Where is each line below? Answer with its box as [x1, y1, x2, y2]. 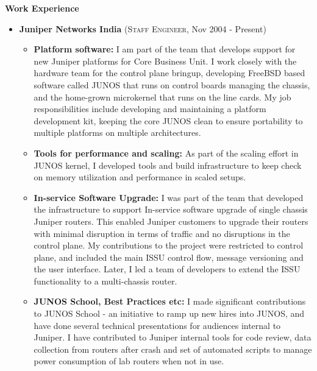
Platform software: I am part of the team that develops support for [34, 43, 296, 55]
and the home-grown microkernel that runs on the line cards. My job [34, 90, 291, 103]
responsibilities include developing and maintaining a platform [34, 102, 266, 115]
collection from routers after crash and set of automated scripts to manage [34, 342, 312, 355]
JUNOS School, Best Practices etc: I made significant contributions [34, 295, 306, 308]
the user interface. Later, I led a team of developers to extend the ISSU [34, 263, 301, 275]
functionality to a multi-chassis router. [34, 274, 177, 287]
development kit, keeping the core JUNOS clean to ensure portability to [34, 114, 303, 127]
